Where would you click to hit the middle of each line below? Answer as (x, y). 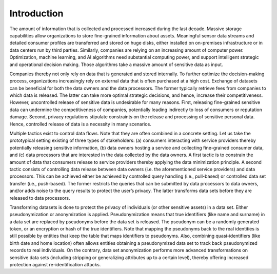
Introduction (36, 13)
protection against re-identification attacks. (55, 265)
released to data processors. (40, 198)
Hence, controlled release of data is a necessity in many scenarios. (80, 124)
